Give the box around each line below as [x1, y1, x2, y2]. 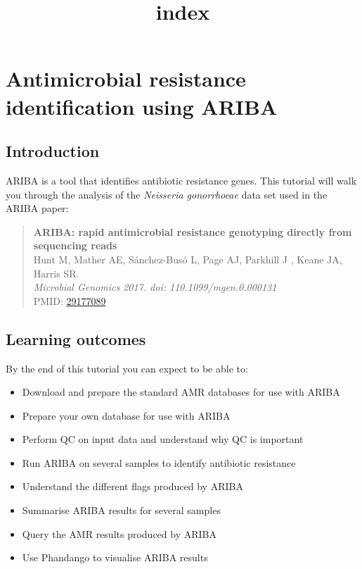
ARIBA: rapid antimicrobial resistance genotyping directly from [33, 224, 352, 239]
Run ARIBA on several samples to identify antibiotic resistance [22, 455, 296, 470]
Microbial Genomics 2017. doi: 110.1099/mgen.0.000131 [33, 280, 277, 294]
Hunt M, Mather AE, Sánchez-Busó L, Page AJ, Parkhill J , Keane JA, [33, 251, 342, 266]
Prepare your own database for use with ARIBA [22, 408, 231, 423]
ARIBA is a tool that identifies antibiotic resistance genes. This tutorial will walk [6, 173, 357, 187]
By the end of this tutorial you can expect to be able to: [6, 361, 248, 375]
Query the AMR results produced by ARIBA [22, 526, 216, 541]
